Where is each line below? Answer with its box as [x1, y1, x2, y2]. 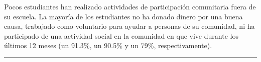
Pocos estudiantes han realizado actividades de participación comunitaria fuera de [4, 1, 256, 11]
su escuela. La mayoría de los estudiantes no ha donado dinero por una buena [4, 11, 243, 21]
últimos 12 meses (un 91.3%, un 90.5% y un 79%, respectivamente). [4, 40, 212, 51]
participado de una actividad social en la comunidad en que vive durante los [4, 30, 238, 41]
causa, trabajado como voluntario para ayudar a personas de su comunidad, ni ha [4, 21, 255, 31]
